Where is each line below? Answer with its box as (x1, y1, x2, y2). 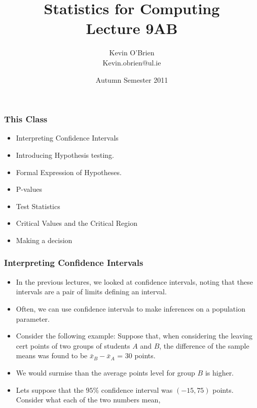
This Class (4, 113, 48, 125)
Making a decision (16, 234, 72, 245)
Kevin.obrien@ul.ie (102, 57, 161, 67)
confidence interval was (101, 384, 173, 395)
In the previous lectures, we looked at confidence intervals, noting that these (16, 276, 253, 287)
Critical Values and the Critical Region (16, 218, 137, 228)
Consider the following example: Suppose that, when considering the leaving (16, 330, 253, 341)
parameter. (16, 313, 50, 324)
